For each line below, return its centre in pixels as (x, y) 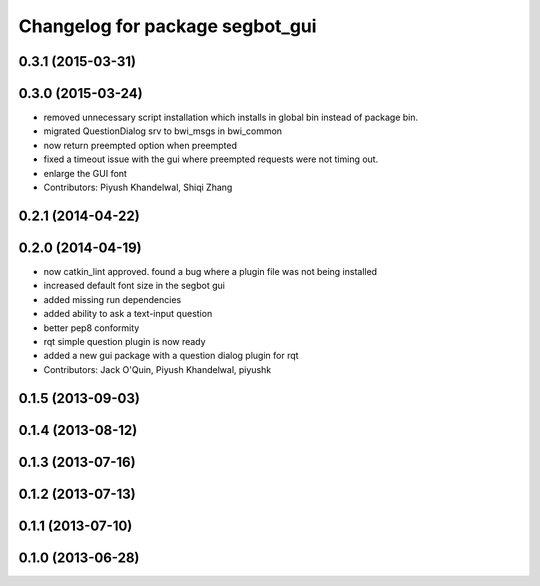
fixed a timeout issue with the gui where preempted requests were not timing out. (211, 159)
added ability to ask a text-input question (128, 314)
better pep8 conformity (91, 327)
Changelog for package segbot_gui (167, 26)
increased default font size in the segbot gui (134, 286)
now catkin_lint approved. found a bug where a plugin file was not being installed (210, 271)
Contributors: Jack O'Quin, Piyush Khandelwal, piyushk (157, 369)
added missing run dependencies (112, 299)
